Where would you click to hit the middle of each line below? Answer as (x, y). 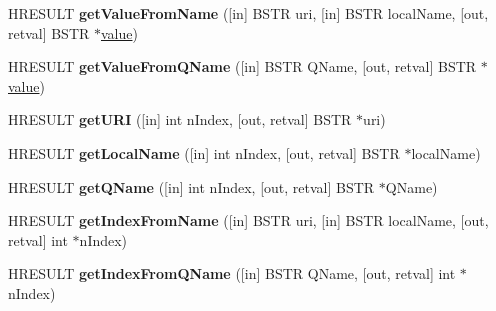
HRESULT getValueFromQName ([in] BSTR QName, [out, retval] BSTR (242, 66)
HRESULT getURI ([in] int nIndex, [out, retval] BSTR (180, 119)
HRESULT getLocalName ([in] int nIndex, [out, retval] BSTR (204, 152)
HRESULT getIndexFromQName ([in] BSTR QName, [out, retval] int (232, 273)
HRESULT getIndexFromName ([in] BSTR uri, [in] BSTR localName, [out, (248, 220)
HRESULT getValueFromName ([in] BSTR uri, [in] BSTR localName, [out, (248, 13)
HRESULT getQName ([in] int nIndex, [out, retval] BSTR (191, 186)
